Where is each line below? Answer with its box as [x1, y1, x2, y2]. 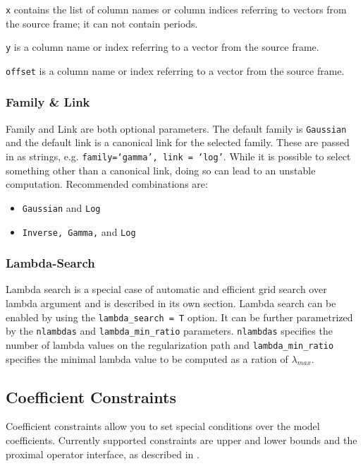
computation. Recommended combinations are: [6, 177, 208, 191]
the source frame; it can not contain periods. [6, 16, 198, 30]
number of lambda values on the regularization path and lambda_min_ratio [6, 337, 334, 352]
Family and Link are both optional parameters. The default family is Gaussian [6, 121, 347, 136]
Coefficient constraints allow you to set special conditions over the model [6, 419, 320, 434]
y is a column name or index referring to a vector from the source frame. [6, 40, 319, 54]
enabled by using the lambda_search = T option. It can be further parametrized [6, 309, 353, 324]
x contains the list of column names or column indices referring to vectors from [6, 2, 347, 16]
